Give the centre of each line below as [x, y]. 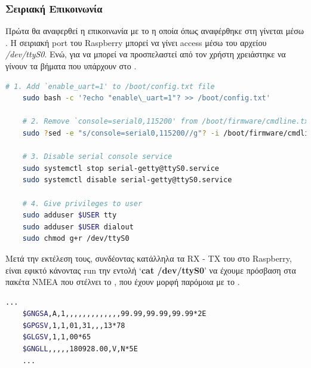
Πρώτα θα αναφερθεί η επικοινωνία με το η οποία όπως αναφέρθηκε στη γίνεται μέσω [155, 31]
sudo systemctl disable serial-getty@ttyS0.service [127, 180]
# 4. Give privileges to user [82, 203]
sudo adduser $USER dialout [78, 227]
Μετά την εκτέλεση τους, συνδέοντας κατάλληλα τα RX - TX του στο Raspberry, [149, 258]
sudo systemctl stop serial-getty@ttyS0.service [121, 168]
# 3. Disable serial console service [97, 157]
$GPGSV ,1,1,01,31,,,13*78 [74, 325]
